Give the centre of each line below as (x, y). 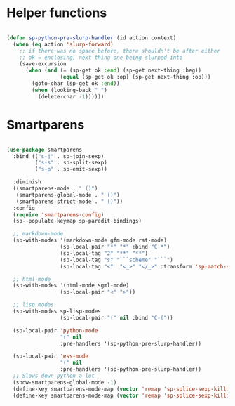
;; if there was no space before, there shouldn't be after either (120, 51)
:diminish (27, 182)
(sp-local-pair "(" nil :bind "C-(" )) (116, 317)
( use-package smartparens (44, 150)
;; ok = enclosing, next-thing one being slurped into (101, 58)
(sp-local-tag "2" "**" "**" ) (104, 253)
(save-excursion (43, 64)
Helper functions (57, 13)
